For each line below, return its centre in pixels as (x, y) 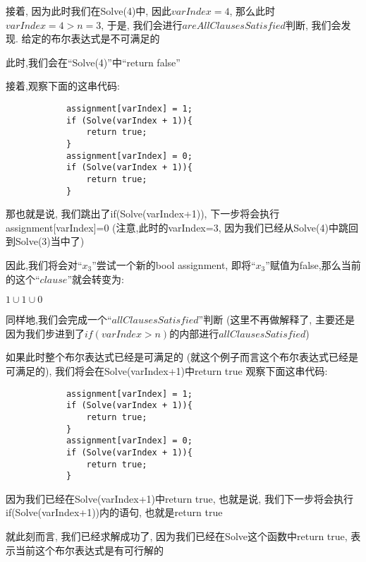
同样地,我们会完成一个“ (59, 319)
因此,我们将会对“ (44, 265)
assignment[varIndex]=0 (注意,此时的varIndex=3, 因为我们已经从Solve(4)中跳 (177, 227)
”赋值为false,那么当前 (313, 265)
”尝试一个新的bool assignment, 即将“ (174, 265)
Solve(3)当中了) (50, 241)
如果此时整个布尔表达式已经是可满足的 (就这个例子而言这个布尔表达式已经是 (182, 357)
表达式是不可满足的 (115, 38)
